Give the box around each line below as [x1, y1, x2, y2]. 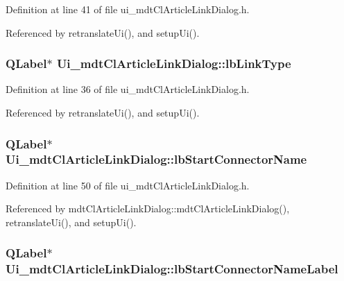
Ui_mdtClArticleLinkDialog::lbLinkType [56, 55, 291, 72]
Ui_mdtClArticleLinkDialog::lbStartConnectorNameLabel [6, 260, 338, 278]
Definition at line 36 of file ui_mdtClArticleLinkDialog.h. [6, 82, 250, 96]
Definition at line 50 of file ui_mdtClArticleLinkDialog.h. [6, 178, 250, 192]
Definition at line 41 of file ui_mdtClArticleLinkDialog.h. [6, 2, 250, 16]
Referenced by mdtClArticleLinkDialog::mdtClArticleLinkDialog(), [6, 201, 290, 216]
